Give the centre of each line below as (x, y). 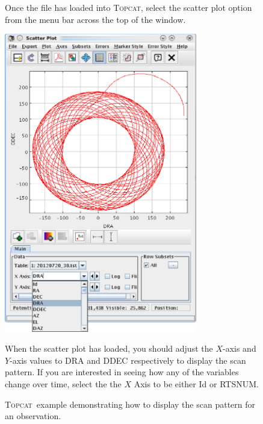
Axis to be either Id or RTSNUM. (196, 383)
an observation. (33, 416)
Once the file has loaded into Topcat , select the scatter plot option (128, 7)
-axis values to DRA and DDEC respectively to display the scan (128, 360)
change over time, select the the (63, 383)
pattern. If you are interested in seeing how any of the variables (122, 372)
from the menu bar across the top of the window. (95, 19)
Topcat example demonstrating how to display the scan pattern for (130, 404)
